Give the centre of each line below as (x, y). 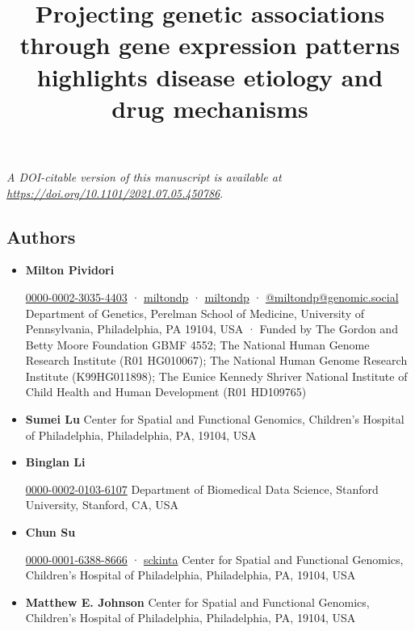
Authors (41, 236)
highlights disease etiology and (210, 76)
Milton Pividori (70, 270)
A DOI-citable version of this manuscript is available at (144, 176)
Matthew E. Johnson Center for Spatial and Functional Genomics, (197, 602)
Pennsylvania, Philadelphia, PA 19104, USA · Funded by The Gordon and (212, 329)
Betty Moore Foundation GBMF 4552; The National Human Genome (197, 344)
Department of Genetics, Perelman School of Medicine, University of (195, 313)
